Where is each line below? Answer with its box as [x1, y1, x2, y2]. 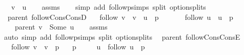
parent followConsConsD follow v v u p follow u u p [7, 11, 233, 22]
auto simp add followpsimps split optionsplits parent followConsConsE [4, 31, 240, 42]
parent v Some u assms [14, 21, 108, 32]
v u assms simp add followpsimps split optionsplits [11, 2, 206, 12]
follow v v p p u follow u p [11, 41, 145, 52]
